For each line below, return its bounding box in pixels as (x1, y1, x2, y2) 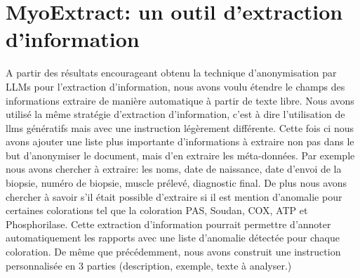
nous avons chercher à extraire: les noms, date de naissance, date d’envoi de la (6, 161, 342, 176)
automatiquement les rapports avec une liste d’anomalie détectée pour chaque (6, 230, 340, 245)
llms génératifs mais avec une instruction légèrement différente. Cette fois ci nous (6, 120, 354, 135)
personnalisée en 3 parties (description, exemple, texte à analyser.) (6, 258, 292, 272)
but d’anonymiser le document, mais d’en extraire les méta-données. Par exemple (6, 147, 355, 162)
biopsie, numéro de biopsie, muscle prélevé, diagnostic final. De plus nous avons (6, 176, 347, 190)
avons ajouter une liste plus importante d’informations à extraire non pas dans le (6, 134, 354, 149)
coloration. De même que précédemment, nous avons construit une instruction (6, 244, 341, 259)
